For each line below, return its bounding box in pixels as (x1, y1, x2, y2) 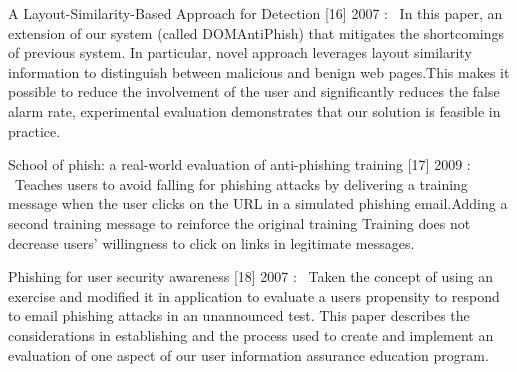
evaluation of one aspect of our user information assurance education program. (8, 344, 489, 365)
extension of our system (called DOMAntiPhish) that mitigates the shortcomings (8, 22, 505, 43)
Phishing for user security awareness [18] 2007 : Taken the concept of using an (8, 266, 493, 287)
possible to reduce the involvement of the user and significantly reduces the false (8, 81, 500, 102)
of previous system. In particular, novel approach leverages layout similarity (8, 42, 472, 63)
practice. (8, 120, 61, 141)
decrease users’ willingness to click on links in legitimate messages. (8, 232, 415, 253)
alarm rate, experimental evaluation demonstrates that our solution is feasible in (8, 100, 501, 121)
